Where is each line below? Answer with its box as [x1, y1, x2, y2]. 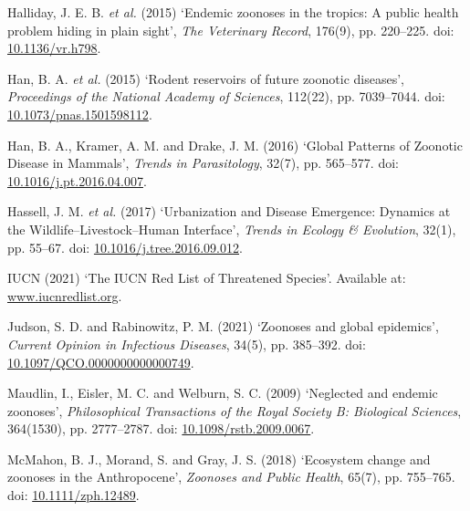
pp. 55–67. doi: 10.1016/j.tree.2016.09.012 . [7, 237, 243, 256]
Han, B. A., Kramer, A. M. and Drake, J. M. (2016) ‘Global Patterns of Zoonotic [7, 135, 463, 154]
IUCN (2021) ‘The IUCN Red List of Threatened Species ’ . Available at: [7, 268, 406, 287]
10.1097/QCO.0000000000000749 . [7, 352, 194, 371]
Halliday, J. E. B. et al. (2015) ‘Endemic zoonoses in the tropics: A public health [7, 3, 459, 21]
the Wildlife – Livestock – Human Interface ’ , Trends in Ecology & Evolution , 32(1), [7, 219, 456, 238]
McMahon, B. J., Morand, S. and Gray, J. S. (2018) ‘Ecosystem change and [7, 449, 431, 468]
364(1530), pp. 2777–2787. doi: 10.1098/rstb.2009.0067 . [7, 419, 315, 438]
